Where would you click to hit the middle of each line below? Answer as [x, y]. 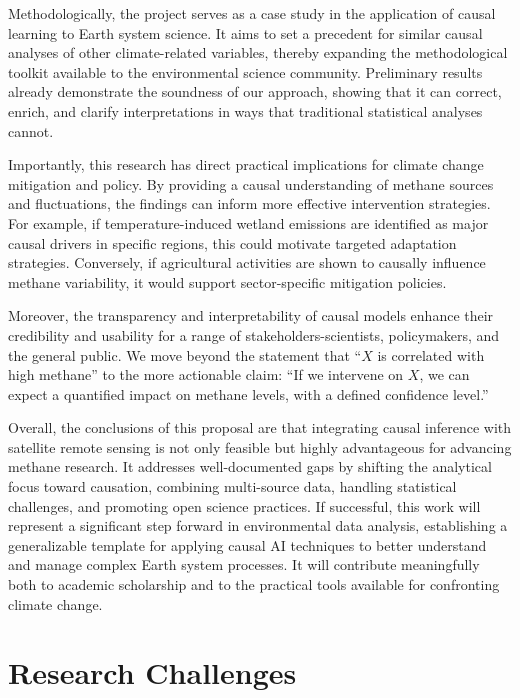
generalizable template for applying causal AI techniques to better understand [247, 544]
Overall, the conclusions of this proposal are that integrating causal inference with [260, 427]
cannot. [31, 130]
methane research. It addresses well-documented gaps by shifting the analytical [250, 466]
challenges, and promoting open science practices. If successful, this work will [244, 505]
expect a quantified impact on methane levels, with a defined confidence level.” [248, 393]
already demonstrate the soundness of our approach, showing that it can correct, [255, 91]
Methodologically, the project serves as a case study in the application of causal [252, 13]
